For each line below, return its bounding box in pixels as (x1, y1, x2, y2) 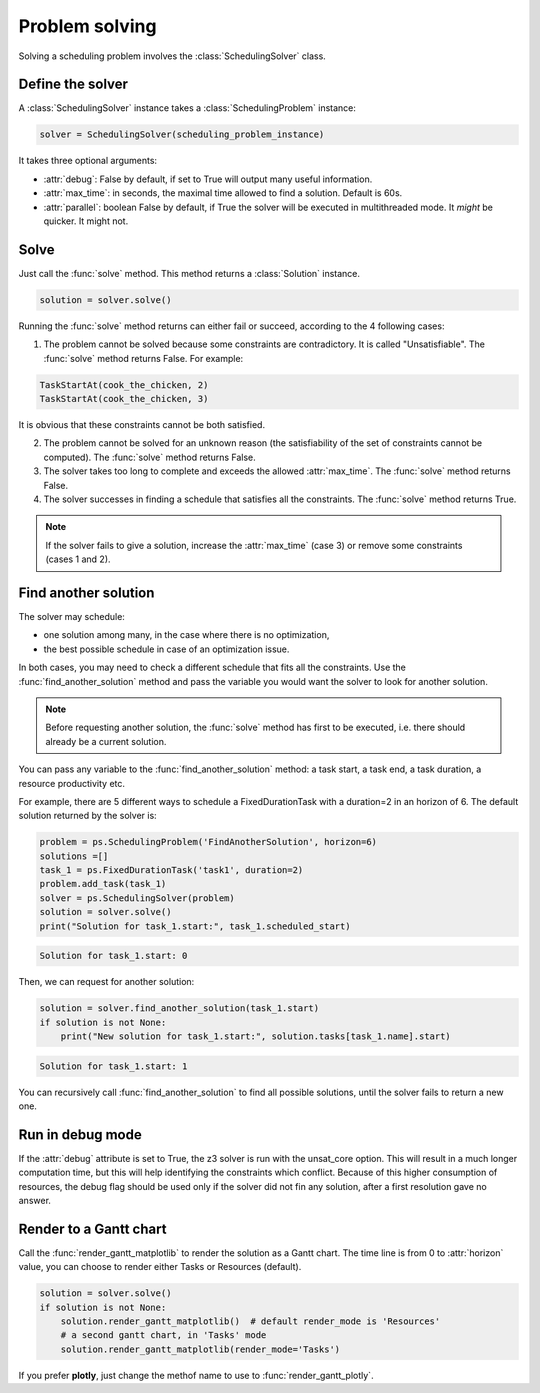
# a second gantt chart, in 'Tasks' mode (60, 1330, 267, 1341)
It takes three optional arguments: (18, 155, 158, 167)
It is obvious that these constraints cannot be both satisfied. (18, 419, 265, 430)
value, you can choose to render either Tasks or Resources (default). (18, 1261, 302, 1273)
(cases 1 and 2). (45, 553, 111, 565)
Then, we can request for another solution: (18, 976, 195, 988)
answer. (18, 1195, 52, 1207)
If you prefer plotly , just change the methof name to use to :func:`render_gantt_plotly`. (18, 1369, 374, 1381)
